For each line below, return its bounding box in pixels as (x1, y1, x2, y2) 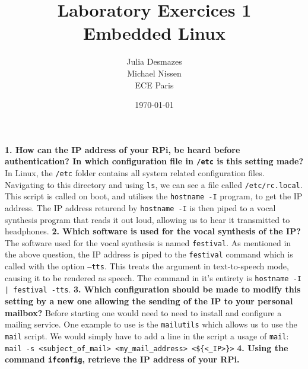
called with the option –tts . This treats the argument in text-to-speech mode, (5, 260, 289, 272)
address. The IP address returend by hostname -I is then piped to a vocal (5, 201, 276, 214)
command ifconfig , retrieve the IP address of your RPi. (5, 353, 240, 365)
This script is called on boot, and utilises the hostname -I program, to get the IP (5, 190, 303, 202)
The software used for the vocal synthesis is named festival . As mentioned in (5, 236, 291, 249)
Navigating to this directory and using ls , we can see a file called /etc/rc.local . (5, 178, 303, 190)
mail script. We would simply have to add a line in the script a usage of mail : (5, 329, 289, 342)
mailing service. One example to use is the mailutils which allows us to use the (5, 318, 297, 330)
